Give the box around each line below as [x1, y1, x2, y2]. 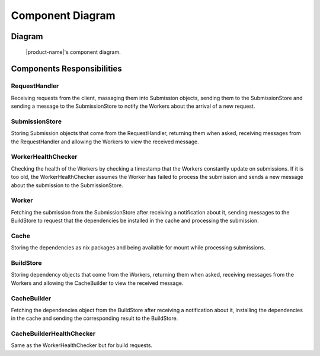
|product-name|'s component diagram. [25, 48, 121, 56]
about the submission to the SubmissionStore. [11, 181, 124, 189]
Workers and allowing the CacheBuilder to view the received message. [11, 279, 184, 287]
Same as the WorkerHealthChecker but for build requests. [11, 342, 153, 349]
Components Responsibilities [11, 64, 123, 74]
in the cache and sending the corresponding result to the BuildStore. [11, 315, 178, 322]
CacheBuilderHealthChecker [11, 329, 96, 338]
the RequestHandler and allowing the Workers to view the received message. [11, 138, 200, 145]
